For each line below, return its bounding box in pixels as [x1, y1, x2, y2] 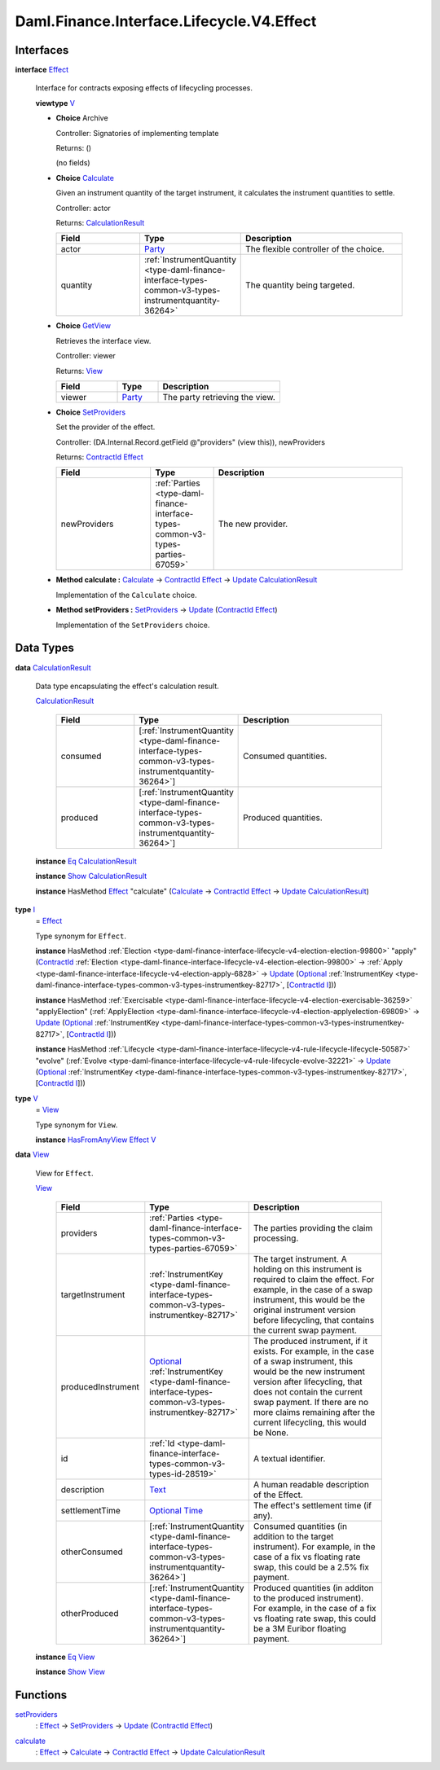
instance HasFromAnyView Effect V [35, 1135, 156, 1144]
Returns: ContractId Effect [55, 452, 143, 462]
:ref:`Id [149, 1438, 175, 1449]
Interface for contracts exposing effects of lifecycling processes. [35, 83, 253, 93]
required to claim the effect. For [253, 1273, 375, 1285]
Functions [15, 1688, 68, 1702]
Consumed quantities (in [253, 1520, 348, 1531]
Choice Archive [55, 113, 109, 123]
